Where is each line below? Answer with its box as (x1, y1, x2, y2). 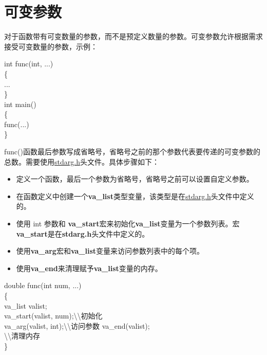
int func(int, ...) (4, 58, 53, 69)
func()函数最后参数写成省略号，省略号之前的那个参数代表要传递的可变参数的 (4, 146, 260, 157)
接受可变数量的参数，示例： (4, 41, 98, 51)
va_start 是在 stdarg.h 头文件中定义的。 (16, 228, 149, 239)
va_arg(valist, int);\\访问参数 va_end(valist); (4, 320, 150, 331)
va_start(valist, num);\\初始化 (4, 310, 103, 321)
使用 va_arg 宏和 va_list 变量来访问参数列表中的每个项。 (16, 245, 204, 256)
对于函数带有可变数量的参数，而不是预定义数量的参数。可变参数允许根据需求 (4, 31, 263, 42)
